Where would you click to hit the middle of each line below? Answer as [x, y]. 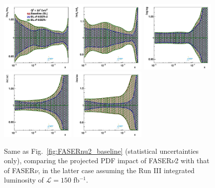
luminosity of [24, 180]
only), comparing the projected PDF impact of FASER [88, 160]
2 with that [192, 160]
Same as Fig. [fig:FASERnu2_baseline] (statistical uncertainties [101, 151]
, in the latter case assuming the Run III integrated [116, 170]
